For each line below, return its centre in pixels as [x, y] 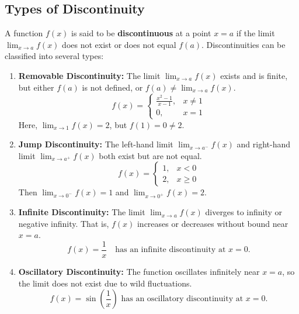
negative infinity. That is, [64, 223]
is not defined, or [112, 87]
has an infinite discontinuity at [171, 250]
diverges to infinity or [244, 212]
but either [36, 87]
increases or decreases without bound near [213, 223]
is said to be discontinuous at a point [141, 33]
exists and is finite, [254, 75]
